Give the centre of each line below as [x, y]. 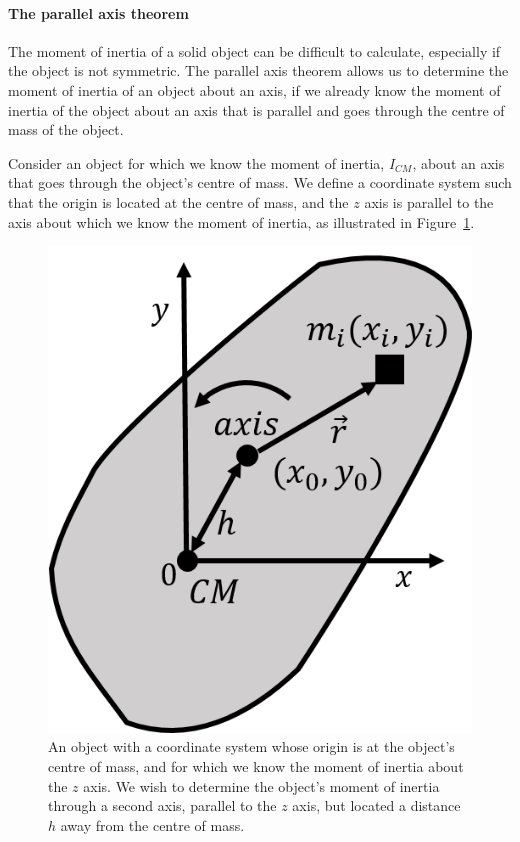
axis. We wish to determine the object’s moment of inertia [261, 785]
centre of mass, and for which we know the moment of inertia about [256, 766]
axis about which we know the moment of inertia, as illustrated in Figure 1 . [241, 221]
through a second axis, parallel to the [162, 805]
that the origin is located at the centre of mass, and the [178, 201]
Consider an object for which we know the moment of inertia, [196, 162]
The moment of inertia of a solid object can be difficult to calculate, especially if [254, 50]
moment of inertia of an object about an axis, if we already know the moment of [254, 89]
